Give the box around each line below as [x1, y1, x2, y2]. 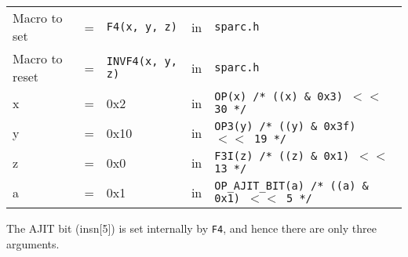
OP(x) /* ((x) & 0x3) [214, 90, 343, 103]
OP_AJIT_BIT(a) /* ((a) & [214, 179, 369, 192]
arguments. [6, 235, 60, 252]
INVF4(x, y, [106, 55, 177, 67]
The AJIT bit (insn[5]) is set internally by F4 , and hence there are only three [6, 220, 377, 236]
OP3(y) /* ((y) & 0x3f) [214, 120, 356, 132]
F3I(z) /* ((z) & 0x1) [214, 150, 350, 162]
